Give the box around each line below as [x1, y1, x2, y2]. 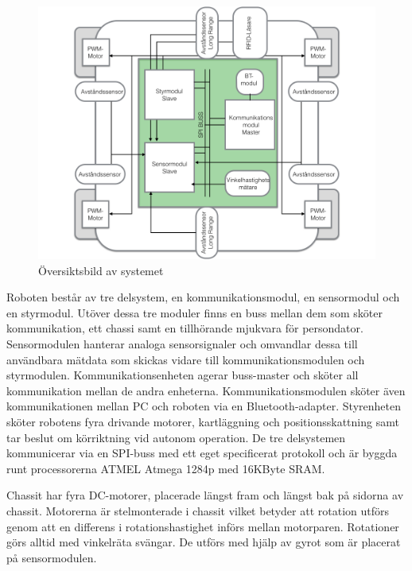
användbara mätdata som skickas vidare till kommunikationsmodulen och [6, 351, 365, 367]
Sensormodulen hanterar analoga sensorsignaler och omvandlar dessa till [6, 335, 358, 352]
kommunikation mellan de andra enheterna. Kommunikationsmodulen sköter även [6, 382, 406, 398]
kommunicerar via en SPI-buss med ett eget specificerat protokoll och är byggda [6, 445, 398, 461]
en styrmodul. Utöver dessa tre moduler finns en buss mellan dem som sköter [6, 304, 383, 320]
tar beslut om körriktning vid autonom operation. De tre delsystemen [6, 429, 346, 445]
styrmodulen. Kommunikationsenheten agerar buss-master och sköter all [6, 367, 359, 383]
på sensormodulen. [6, 549, 97, 565]
